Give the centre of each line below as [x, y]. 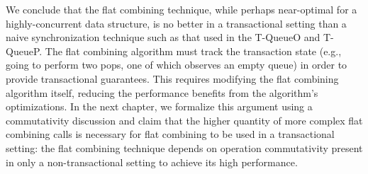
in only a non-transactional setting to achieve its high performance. [152, 162]
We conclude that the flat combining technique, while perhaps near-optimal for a [182, 9]
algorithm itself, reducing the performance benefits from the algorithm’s [162, 92]
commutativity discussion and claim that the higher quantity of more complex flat [184, 120]
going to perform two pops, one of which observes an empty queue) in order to [177, 65]
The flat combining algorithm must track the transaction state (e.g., [193, 51]
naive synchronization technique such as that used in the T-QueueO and [163, 37]
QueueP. [24, 51]
